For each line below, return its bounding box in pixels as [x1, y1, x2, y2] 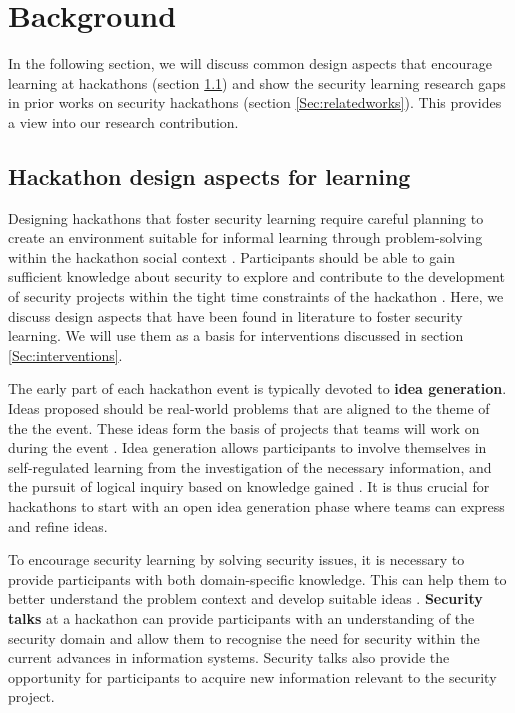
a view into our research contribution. [8, 111, 239, 132]
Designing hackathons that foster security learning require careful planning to [8, 207, 484, 228]
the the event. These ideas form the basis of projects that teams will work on [8, 417, 480, 438]
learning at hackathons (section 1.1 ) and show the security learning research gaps [8, 72, 506, 93]
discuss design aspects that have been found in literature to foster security [8, 305, 463, 326]
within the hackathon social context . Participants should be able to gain [8, 246, 455, 267]
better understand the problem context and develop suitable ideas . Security [8, 588, 483, 609]
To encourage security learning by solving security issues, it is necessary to [8, 549, 465, 570]
